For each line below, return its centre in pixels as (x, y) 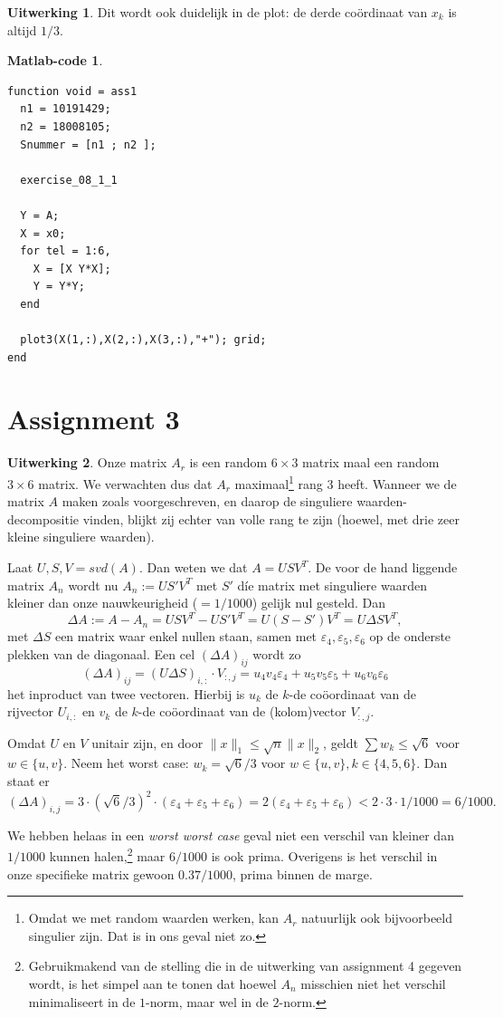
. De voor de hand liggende (383, 567)
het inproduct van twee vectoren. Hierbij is (126, 693)
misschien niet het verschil (373, 984)
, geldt (341, 742)
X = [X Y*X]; (72, 269)
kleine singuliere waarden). (81, 537)
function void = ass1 (72, 91)
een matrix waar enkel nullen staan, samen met (186, 636)
